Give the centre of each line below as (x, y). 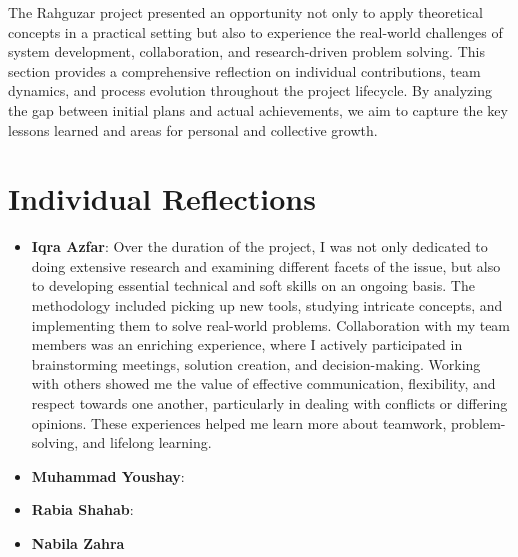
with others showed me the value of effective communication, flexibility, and (263, 383)
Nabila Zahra (78, 543)
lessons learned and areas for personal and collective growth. (193, 129)
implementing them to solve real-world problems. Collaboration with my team (271, 324)
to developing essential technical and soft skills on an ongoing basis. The (253, 285)
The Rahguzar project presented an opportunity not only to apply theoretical (245, 12)
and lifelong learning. (147, 442)
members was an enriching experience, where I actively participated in (247, 344)
